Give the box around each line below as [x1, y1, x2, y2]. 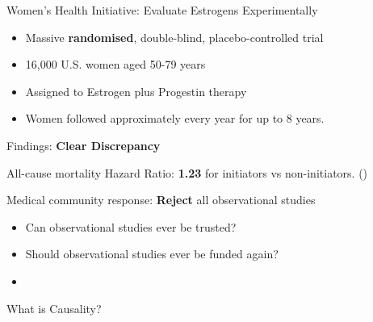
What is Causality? [6, 299, 102, 316]
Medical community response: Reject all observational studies [6, 191, 316, 208]
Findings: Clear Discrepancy [6, 136, 161, 153]
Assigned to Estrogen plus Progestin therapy [25, 82, 247, 99]
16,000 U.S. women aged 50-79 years [25, 56, 206, 73]
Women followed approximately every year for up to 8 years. [25, 110, 325, 127]
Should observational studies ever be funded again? [25, 245, 279, 262]
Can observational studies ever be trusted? [25, 218, 237, 235]
